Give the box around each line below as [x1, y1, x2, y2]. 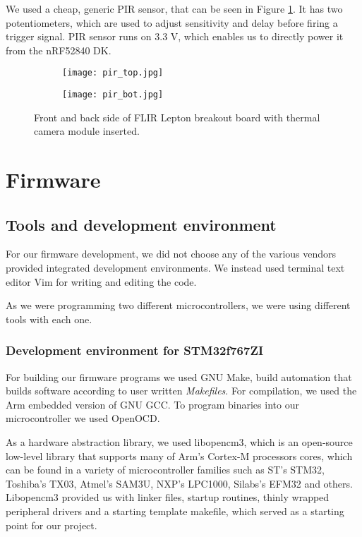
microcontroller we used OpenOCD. [6, 411, 160, 426]
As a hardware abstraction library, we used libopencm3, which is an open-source [6, 435, 353, 449]
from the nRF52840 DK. [6, 42, 111, 57]
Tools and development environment [6, 213, 277, 235]
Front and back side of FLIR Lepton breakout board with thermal [34, 109, 320, 124]
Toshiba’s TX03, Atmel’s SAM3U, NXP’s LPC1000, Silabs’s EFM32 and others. [6, 476, 353, 490]
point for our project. [6, 517, 97, 532]
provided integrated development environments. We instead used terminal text [6, 260, 345, 275]
